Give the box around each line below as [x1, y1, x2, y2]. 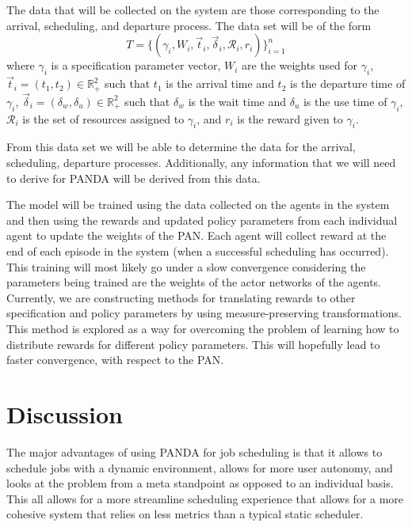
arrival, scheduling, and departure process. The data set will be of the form [6, 17, 372, 33]
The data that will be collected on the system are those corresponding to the [6, 2, 380, 17]
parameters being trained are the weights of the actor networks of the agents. [6, 274, 382, 290]
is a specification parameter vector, [51, 57, 221, 74]
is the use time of [303, 93, 387, 109]
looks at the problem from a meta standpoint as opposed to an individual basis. [6, 475, 394, 491]
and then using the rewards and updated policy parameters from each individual [6, 211, 398, 228]
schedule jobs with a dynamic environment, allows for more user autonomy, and [6, 459, 393, 476]
